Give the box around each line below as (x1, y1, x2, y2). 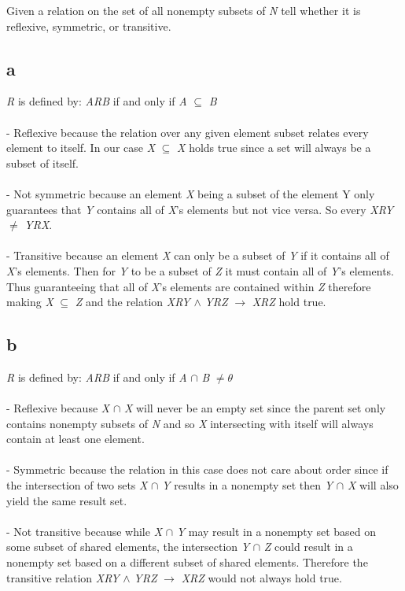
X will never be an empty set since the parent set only (123, 400, 386, 416)
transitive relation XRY (6, 569, 120, 585)
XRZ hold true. (252, 294, 326, 310)
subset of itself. (6, 154, 79, 171)
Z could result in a (263, 538, 353, 555)
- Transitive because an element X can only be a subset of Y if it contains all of (6, 247, 389, 264)
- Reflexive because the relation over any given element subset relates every (6, 124, 369, 140)
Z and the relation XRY (75, 294, 190, 310)
